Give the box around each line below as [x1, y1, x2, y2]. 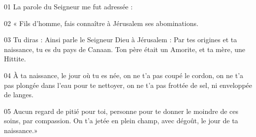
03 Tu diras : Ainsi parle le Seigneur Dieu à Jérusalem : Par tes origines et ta [4, 34, 237, 45]
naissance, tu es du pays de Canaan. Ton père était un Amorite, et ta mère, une [4, 44, 245, 54]
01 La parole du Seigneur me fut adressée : [4, 1, 133, 11]
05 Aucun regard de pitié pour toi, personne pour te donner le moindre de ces [4, 106, 239, 116]
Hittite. [4, 54, 26, 64]
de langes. [4, 89, 33, 100]
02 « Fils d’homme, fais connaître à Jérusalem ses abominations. [4, 18, 198, 28]
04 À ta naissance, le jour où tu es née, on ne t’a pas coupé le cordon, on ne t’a [4, 70, 244, 80]
